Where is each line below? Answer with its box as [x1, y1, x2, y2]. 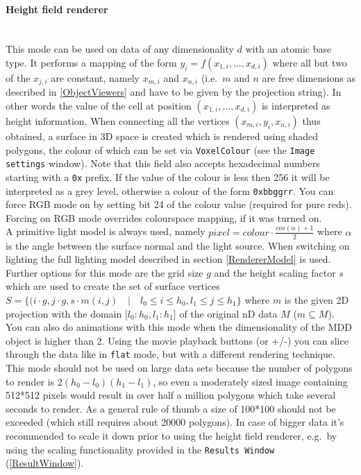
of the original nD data [179, 306, 278, 320]
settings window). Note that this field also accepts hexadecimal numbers [6, 156, 320, 171]
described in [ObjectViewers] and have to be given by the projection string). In [6, 85, 342, 99]
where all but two [272, 55, 347, 69]
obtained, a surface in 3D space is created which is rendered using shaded [6, 129, 318, 144]
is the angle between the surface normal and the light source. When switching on [6, 238, 350, 252]
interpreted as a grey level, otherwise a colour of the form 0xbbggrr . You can [6, 183, 334, 198]
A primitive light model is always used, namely [6, 224, 205, 239]
